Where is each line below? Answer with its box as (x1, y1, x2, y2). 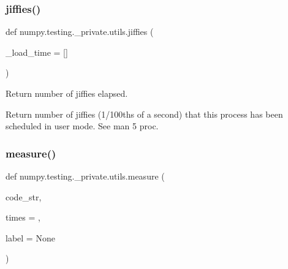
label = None (6, 231, 55, 244)
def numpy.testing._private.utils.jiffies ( (6, 25, 154, 38)
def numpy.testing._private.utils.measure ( (6, 170, 165, 182)
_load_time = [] (6, 45, 68, 58)
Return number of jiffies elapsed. (6, 87, 128, 99)
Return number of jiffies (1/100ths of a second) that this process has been (6, 107, 283, 120)
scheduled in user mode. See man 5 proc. (6, 119, 159, 132)
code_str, (6, 190, 42, 203)
